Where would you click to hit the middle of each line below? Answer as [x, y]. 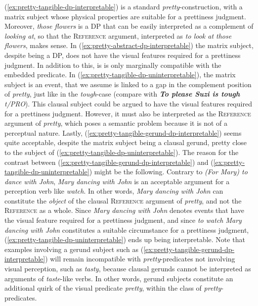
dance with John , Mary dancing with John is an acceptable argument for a [117, 181]
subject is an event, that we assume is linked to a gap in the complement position [128, 84]
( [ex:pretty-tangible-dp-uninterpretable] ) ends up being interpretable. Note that [125, 239]
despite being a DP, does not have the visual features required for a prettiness [123, 55]
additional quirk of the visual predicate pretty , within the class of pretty [113, 288]
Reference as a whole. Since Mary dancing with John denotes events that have [125, 210]
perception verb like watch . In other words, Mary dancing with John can [114, 191]
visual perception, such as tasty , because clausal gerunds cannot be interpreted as [128, 269]
